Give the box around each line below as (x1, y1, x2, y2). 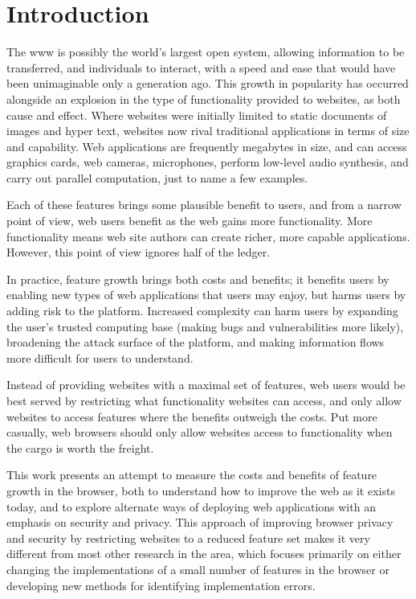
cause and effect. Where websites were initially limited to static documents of (6, 106, 387, 123)
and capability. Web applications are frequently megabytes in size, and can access (6, 137, 407, 154)
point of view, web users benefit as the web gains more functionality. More (6, 212, 373, 229)
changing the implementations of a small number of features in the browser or (6, 560, 389, 577)
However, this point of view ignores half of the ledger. (6, 244, 271, 261)
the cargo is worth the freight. (6, 439, 154, 456)
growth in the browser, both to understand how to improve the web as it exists (6, 482, 395, 498)
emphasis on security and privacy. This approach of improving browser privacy (6, 514, 394, 531)
